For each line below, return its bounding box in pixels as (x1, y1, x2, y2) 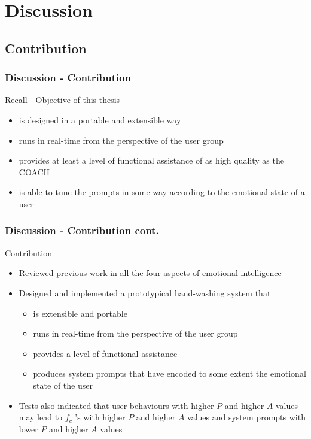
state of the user (33, 379, 93, 391)
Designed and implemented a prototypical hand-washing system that (19, 286, 271, 299)
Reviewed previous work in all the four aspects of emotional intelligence (19, 267, 282, 279)
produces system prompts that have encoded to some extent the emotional (33, 367, 306, 380)
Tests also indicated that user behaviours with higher (19, 399, 214, 411)
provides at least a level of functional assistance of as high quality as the (19, 154, 284, 166)
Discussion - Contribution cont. (5, 223, 159, 238)
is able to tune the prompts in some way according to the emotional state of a (19, 186, 305, 198)
